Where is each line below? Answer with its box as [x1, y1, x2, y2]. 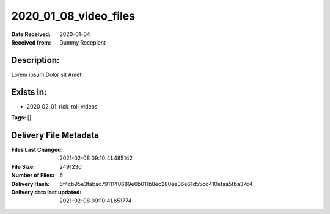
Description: [11, 55, 60, 65]
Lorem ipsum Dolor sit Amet [11, 71, 82, 78]
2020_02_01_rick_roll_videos [26, 102, 98, 110]
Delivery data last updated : [11, 189, 82, 196]
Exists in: [11, 87, 47, 97]
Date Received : [11, 30, 51, 38]
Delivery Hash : [11, 180, 50, 187]
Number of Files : [11, 171, 55, 179]
